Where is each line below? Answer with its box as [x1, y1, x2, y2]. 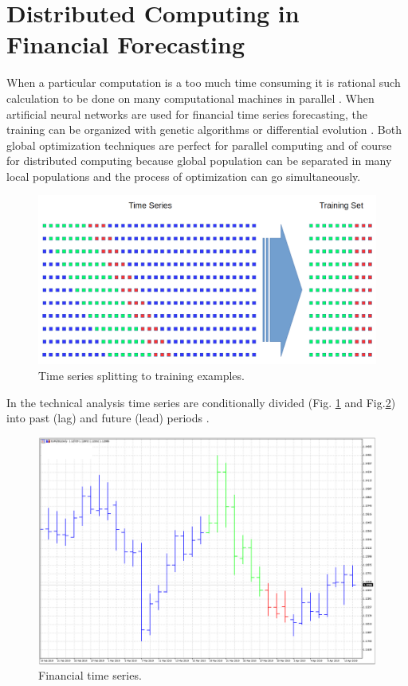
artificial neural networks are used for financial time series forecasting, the [6, 105, 367, 122]
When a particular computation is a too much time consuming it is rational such [6, 74, 401, 91]
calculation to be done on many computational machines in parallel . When [6, 89, 375, 106]
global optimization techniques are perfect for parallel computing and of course [6, 136, 392, 153]
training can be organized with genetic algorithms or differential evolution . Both [6, 121, 402, 138]
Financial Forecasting [6, 28, 245, 61]
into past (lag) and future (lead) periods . [6, 410, 210, 426]
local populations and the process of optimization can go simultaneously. [6, 167, 361, 184]
